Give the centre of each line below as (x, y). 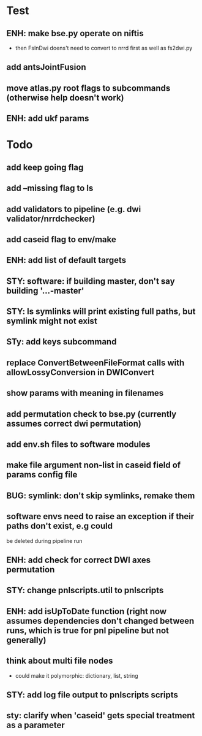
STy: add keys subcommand (62, 342)
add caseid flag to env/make (61, 239)
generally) (26, 640)
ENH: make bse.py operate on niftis (75, 33)
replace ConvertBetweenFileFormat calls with (95, 362)
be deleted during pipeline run (44, 541)
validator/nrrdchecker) (51, 218)
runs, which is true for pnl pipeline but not (88, 630)
